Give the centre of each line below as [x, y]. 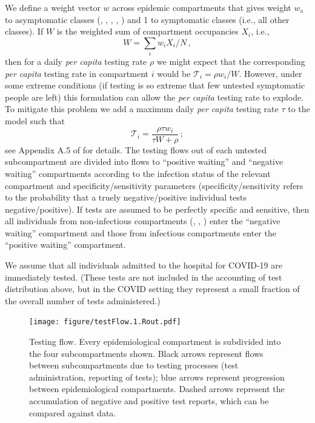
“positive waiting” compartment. [65, 245]
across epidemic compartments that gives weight [202, 7]
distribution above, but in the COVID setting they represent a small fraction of [152, 289]
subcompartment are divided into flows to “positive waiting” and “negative [144, 162]
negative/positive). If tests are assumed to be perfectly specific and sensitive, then [157, 209]
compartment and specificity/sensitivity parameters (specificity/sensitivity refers [154, 185]
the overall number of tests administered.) [83, 300]
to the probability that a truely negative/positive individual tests [126, 197]
